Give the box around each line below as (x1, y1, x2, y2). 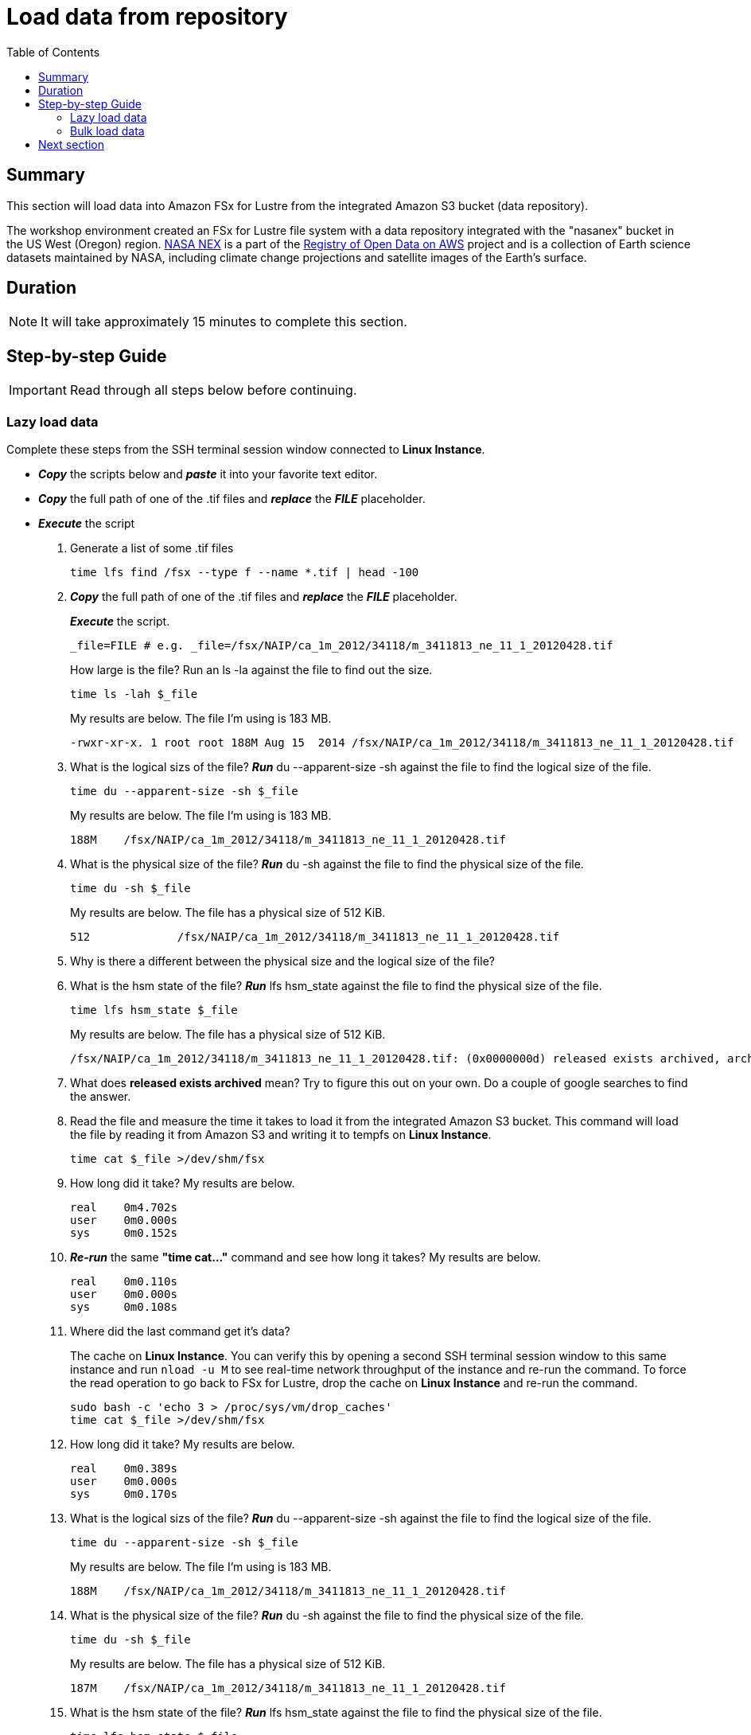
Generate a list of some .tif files (70, 541, 234, 556)
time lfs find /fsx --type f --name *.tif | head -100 (70, 566, 419, 579)
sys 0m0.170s (70, 1487, 177, 1501)
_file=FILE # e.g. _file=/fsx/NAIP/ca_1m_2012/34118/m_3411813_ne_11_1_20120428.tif (70, 639, 613, 653)
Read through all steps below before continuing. (69, 382, 357, 399)
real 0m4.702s (70, 1201, 177, 1214)
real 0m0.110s (70, 1275, 177, 1289)
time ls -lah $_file (70, 688, 198, 701)
